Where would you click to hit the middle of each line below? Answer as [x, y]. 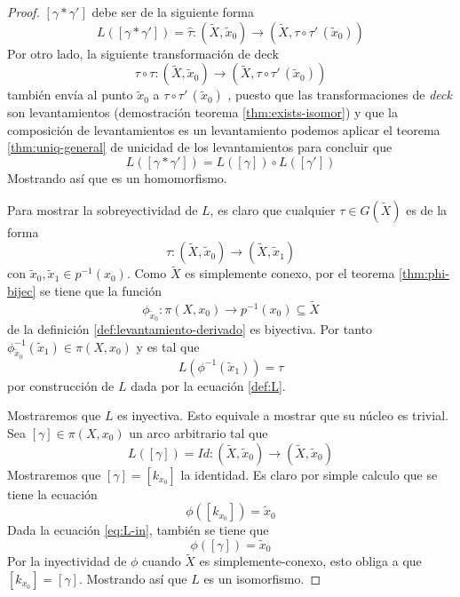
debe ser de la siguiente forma [173, 12]
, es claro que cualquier [273, 209]
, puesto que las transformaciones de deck [340, 95]
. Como [147, 273]
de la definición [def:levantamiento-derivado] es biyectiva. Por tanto [190, 328]
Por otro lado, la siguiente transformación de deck [143, 53]
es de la [427, 209]
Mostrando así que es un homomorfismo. [117, 177]
